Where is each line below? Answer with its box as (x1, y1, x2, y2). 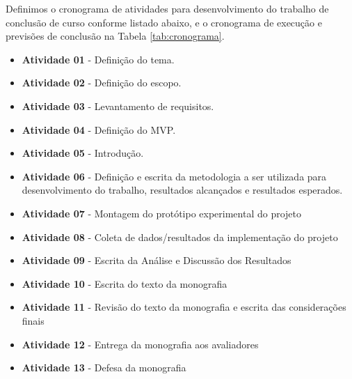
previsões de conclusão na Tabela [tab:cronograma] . (6, 29, 225, 43)
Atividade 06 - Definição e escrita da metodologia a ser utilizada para (22, 169, 327, 183)
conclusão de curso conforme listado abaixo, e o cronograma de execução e (6, 15, 322, 29)
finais (22, 313, 45, 327)
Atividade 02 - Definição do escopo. (22, 75, 182, 90)
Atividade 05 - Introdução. (22, 146, 144, 160)
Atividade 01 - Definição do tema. (22, 52, 175, 66)
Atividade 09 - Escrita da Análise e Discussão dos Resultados (22, 253, 291, 268)
